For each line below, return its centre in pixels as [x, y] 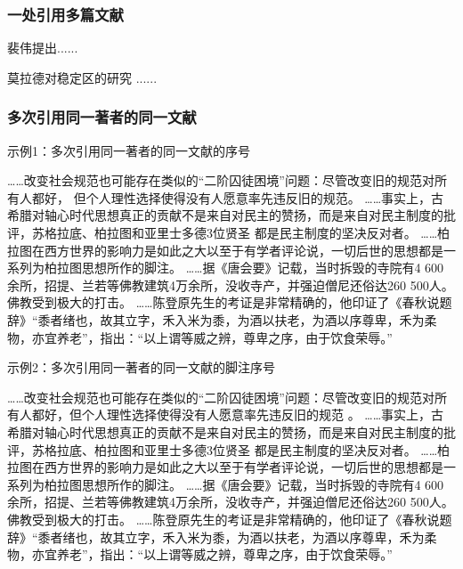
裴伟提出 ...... [43, 48]
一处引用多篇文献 [65, 14]
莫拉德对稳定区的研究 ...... [82, 77]
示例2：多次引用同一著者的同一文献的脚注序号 [141, 367]
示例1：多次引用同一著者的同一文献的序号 [129, 150]
